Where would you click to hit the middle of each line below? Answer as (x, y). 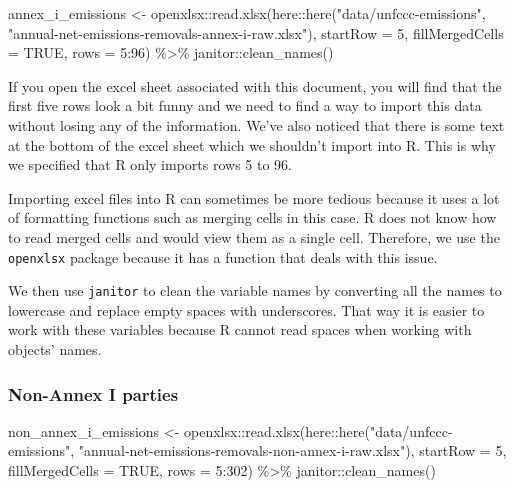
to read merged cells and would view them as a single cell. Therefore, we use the (254, 236)
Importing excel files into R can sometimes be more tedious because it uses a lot (254, 197)
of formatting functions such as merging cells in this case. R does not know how (252, 217)
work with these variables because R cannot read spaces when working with (240, 329)
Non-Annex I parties (93, 393)
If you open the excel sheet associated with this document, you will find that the (255, 85)
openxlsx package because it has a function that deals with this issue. (223, 256)
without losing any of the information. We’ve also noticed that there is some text (256, 124)
